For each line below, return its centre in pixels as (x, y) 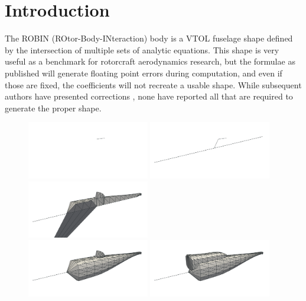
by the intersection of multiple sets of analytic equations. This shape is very (142, 49)
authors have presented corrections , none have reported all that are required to (149, 96)
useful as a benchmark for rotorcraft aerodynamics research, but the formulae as (150, 61)
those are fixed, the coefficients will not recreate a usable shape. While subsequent (153, 84)
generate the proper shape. (53, 108)
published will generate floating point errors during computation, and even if (144, 73)
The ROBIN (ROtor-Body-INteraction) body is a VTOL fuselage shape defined (149, 38)
